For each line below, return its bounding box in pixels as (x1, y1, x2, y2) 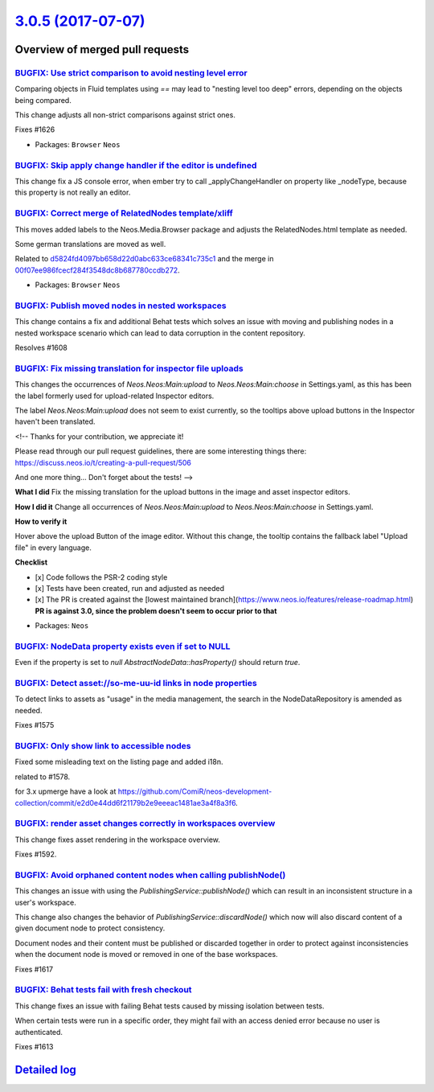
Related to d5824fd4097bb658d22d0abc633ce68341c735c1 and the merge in (14, 254, 274, 264)
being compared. (14, 95, 72, 105)
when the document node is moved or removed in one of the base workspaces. (14, 950, 278, 959)
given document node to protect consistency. (14, 923, 166, 933)
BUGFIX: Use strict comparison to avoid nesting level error (14, 67, 248, 78)
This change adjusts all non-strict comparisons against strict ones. (14, 110, 236, 120)
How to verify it (14, 517, 68, 527)
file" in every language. (14, 543, 92, 552)
